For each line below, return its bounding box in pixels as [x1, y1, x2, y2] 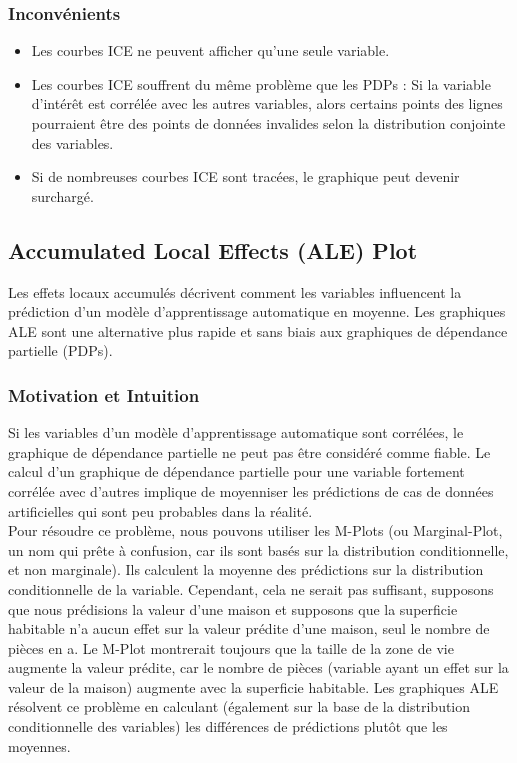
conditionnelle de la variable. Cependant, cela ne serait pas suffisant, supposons [8, 578, 494, 599]
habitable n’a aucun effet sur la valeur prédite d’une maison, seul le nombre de [8, 618, 490, 639]
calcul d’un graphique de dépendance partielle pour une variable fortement [8, 461, 465, 482]
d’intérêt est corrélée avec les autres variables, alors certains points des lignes [31, 93, 503, 114]
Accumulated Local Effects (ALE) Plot [8, 234, 418, 265]
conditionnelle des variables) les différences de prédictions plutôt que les [8, 716, 448, 737]
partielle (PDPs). [8, 340, 113, 361]
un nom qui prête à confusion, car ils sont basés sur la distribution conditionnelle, [8, 539, 509, 560]
